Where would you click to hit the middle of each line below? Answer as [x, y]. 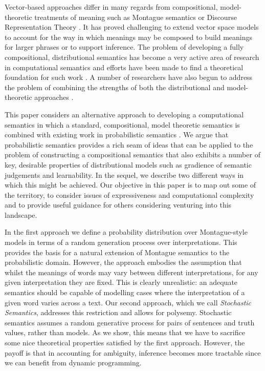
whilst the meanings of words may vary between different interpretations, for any [131, 272]
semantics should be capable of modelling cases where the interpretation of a [125, 292]
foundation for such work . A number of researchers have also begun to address [129, 77]
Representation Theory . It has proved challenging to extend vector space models [132, 27]
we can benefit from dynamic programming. [73, 363]
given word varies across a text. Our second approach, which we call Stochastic [128, 302]
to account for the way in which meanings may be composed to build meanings [129, 37]
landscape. [21, 214]
